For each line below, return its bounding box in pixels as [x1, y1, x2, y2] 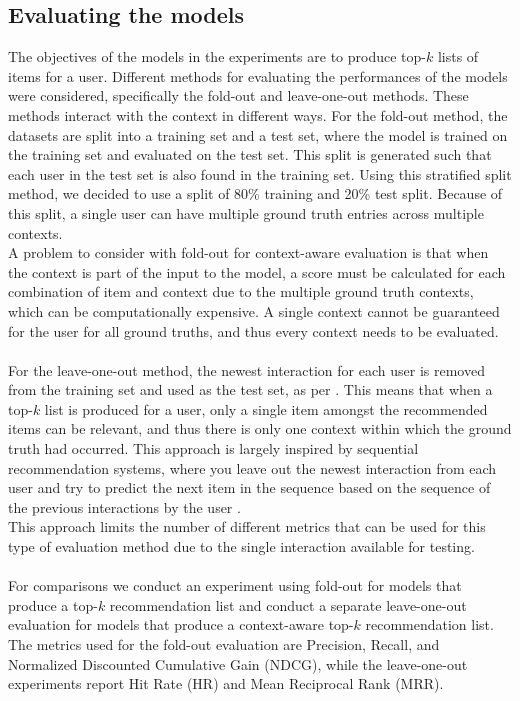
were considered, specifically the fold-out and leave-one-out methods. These [8, 85, 469, 106]
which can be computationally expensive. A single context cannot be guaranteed [8, 300, 500, 321]
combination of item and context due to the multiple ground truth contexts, [8, 281, 474, 302]
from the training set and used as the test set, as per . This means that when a [8, 379, 493, 400]
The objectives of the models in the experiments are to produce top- [8, 46, 426, 67]
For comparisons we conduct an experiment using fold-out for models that [8, 575, 462, 596]
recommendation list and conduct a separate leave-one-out [109, 594, 467, 615]
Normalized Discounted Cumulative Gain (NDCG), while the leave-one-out [8, 653, 468, 674]
